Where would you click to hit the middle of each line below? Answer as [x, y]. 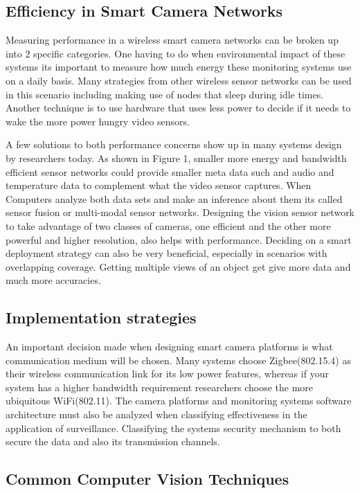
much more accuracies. [53, 280]
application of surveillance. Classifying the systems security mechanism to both [173, 428]
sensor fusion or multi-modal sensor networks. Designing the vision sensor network [180, 212]
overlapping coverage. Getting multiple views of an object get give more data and [178, 266]
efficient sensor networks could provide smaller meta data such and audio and [170, 171]
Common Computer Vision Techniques [147, 479]
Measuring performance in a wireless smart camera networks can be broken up [172, 40]
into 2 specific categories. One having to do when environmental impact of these [175, 53]
